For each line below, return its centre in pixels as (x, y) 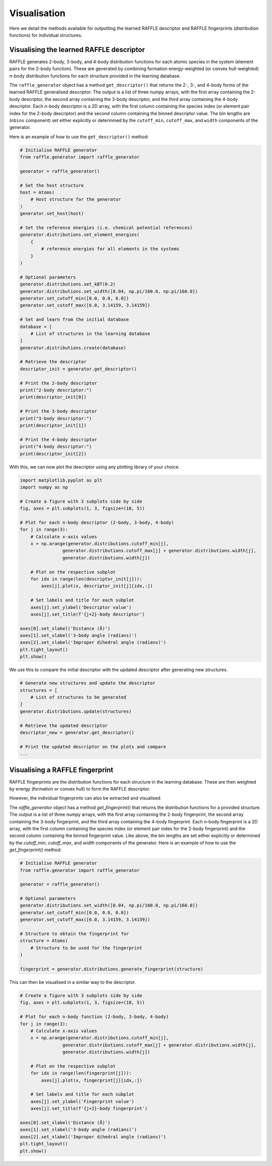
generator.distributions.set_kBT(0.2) (68, 284)
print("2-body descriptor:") (56, 390)
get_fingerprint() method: (36, 850)
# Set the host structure (52, 185)
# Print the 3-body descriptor (59, 411)
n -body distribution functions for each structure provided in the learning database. (95, 76)
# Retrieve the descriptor (53, 362)
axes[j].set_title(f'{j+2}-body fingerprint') (89, 1108)
